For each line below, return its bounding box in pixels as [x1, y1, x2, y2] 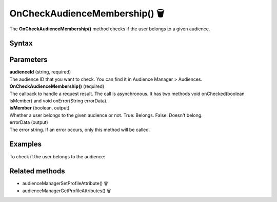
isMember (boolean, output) [9, 105, 70, 111]
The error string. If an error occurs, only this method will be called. [9, 126, 150, 133]
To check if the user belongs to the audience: [9, 153, 106, 159]
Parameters [9, 56, 48, 64]
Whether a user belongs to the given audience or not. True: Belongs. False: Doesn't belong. [9, 112, 203, 118]
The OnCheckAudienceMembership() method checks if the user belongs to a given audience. [9, 26, 210, 32]
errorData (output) [9, 119, 48, 125]
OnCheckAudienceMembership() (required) [9, 83, 105, 89]
